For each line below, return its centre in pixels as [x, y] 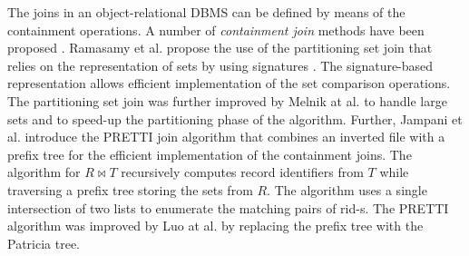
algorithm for [44, 172]
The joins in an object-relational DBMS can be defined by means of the [206, 12]
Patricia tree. [44, 243]
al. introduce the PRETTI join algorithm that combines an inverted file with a [226, 137]
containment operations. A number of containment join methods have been [216, 30]
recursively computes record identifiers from [242, 172]
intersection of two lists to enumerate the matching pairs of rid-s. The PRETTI [228, 207]
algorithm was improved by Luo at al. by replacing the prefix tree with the [215, 226]
